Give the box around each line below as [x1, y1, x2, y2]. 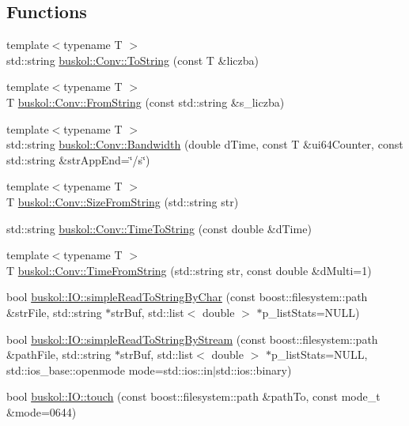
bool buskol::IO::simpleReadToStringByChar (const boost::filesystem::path [6, 288, 368, 305]
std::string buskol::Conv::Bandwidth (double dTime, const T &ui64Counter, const [6, 136, 403, 153]
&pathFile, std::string [6, 346, 112, 363]
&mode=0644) [6, 403, 77, 420]
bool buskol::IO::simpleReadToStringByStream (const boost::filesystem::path [6, 330, 378, 347]
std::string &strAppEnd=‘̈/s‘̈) [6, 151, 150, 168]
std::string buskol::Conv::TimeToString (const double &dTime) [6, 220, 312, 236]
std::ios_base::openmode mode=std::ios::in [6, 361, 213, 378]
